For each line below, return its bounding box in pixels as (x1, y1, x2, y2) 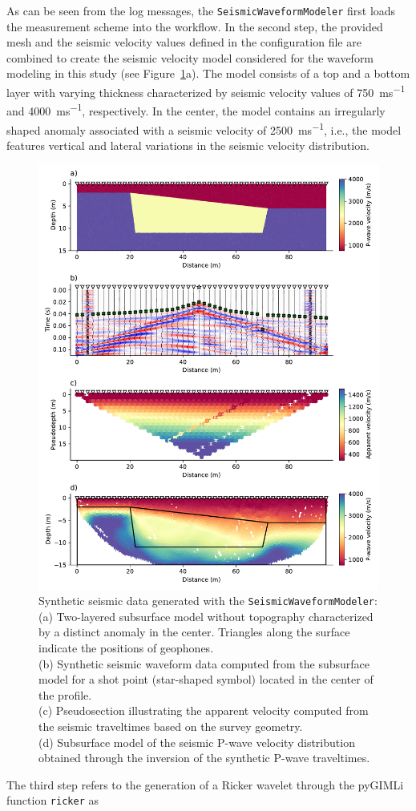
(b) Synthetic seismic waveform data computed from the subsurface (38, 655, 370, 672)
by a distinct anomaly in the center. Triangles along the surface (38, 623, 350, 640)
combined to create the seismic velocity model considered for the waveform (6, 49, 374, 66)
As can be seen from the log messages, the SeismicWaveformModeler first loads (6, 2, 396, 18)
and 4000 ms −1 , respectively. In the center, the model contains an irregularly (6, 100, 386, 119)
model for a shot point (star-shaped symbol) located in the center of (38, 671, 374, 688)
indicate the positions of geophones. (38, 639, 214, 656)
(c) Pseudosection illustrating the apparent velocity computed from (38, 702, 369, 719)
